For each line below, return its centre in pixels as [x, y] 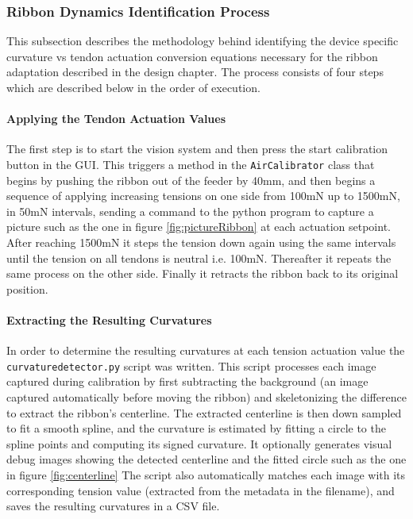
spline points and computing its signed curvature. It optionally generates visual [199, 443]
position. [27, 288]
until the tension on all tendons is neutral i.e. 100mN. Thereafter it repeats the [199, 258]
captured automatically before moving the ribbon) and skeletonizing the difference [206, 397]
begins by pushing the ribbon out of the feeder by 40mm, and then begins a [191, 180]
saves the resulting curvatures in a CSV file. [113, 506]
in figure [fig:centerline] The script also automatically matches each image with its [206, 475]
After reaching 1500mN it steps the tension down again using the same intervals [201, 242]
